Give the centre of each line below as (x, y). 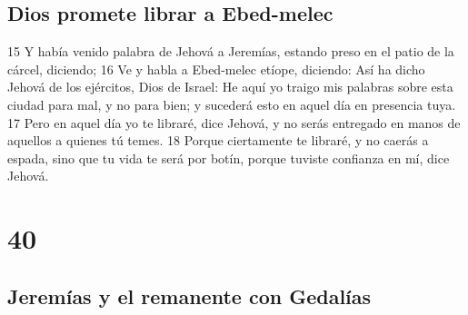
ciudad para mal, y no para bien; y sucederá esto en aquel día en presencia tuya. (232, 104)
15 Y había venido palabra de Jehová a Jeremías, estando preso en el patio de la (231, 51)
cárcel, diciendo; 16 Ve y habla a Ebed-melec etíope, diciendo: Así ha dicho (216, 69)
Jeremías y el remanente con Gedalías (189, 295)
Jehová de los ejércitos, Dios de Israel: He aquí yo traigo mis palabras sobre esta (230, 87)
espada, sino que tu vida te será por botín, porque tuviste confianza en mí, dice (229, 157)
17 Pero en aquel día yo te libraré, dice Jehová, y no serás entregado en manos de (234, 122)
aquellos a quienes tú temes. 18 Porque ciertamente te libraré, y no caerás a (218, 140)
